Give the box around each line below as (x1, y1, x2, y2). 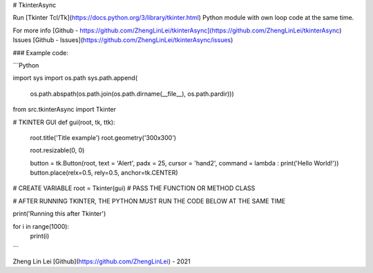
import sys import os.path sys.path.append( (12, 74, 138, 82)
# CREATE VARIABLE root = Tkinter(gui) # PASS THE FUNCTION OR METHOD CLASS (12, 184, 256, 192)
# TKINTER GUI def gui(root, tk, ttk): (12, 118, 115, 126)
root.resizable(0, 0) (30, 146, 85, 154)
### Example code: (12, 48, 68, 57)
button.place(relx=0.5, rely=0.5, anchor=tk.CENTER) (30, 169, 179, 177)
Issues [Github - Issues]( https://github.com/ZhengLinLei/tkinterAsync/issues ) (12, 36, 233, 44)
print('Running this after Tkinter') (12, 210, 106, 218)
